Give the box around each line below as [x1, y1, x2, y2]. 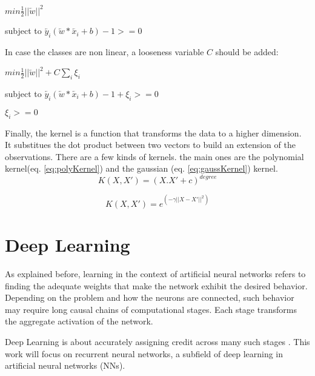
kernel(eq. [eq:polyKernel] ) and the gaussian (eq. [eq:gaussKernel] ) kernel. [5, 162, 278, 175]
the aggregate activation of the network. [5, 315, 153, 327]
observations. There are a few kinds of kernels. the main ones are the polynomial [5, 150, 304, 163]
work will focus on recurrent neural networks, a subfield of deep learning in [5, 347, 283, 360]
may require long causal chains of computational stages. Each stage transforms [5, 303, 297, 315]
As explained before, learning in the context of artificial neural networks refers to [5, 267, 306, 280]
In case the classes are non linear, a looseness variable [5, 45, 204, 58]
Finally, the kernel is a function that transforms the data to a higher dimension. [5, 126, 302, 139]
